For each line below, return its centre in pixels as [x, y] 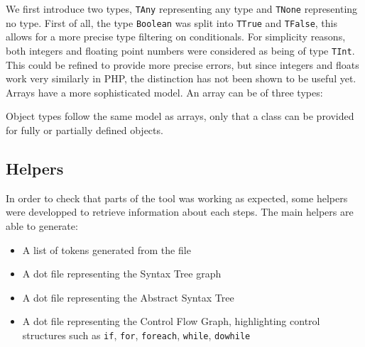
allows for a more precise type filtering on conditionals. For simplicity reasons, [176, 37]
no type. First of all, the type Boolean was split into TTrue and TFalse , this [172, 22]
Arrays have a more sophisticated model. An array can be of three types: [164, 92]
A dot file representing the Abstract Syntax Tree [128, 297]
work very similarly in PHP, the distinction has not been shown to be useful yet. [181, 78]
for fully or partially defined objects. [85, 130]
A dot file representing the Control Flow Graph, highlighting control [171, 321]
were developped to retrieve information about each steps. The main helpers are [180, 212]
